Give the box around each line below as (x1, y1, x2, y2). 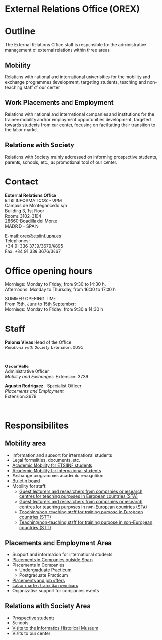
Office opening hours (5, 265, 93, 276)
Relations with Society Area (5, 602, 91, 610)
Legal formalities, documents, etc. (12, 457, 81, 463)
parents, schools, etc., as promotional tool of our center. (5, 159, 118, 165)
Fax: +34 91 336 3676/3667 (5, 248, 61, 254)
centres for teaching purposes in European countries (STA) (19, 494, 138, 499)
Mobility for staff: (12, 483, 47, 489)
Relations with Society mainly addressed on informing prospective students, (5, 154, 158, 160)
